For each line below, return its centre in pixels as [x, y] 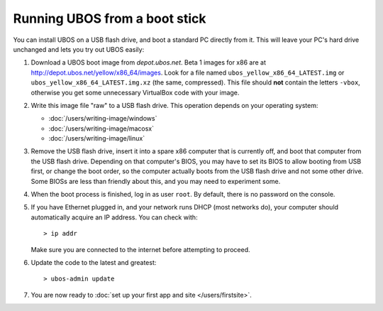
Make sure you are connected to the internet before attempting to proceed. [141, 249]
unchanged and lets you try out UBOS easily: [79, 49]
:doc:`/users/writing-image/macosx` [101, 129]
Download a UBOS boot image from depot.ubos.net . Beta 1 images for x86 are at [148, 62]
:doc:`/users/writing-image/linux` [97, 138]
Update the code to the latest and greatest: [94, 262]
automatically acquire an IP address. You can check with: [114, 217]
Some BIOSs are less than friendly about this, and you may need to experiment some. [156, 181]
